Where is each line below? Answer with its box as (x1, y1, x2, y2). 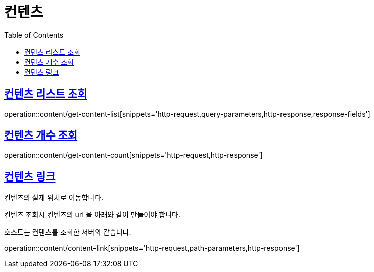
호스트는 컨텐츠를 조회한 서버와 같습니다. (4, 228, 131, 237)
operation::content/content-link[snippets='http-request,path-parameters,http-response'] (4, 244, 300, 253)
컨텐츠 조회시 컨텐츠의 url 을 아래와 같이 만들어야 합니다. (4, 210, 180, 219)
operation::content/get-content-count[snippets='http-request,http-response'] (4, 151, 263, 160)
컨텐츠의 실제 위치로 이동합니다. (4, 193, 104, 202)
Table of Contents (4, 30, 64, 39)
